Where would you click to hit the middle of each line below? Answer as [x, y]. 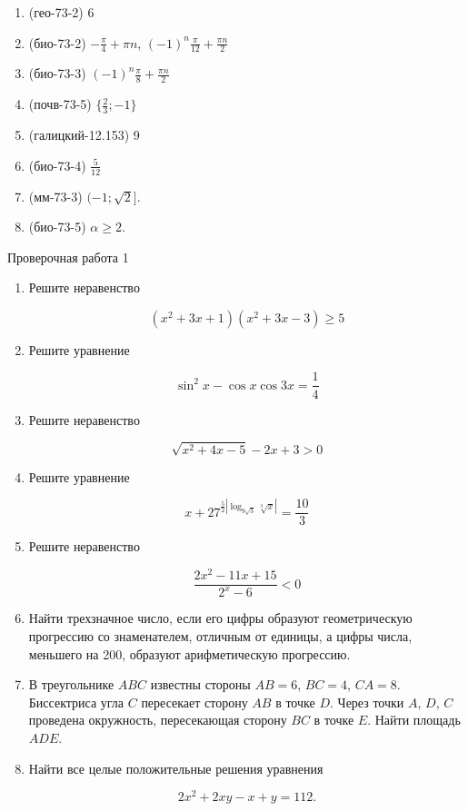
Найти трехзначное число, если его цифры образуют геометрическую [220, 618]
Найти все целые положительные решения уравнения [176, 768]
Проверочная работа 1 [68, 257]
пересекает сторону [194, 702]
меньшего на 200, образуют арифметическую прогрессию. [189, 653]
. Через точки [367, 702]
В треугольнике [71, 684]
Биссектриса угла [76, 702]
